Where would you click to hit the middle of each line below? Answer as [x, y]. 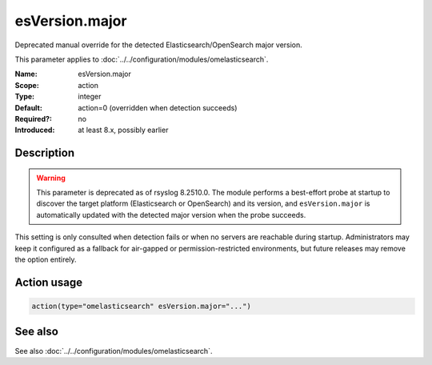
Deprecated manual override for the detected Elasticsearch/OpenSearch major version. [159, 45]
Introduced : [35, 130]
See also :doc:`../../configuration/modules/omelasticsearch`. [114, 351]
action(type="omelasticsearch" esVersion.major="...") [141, 307]
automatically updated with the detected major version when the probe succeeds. [171, 215]
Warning [51, 178]
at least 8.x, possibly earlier [123, 130]
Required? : [33, 118]
